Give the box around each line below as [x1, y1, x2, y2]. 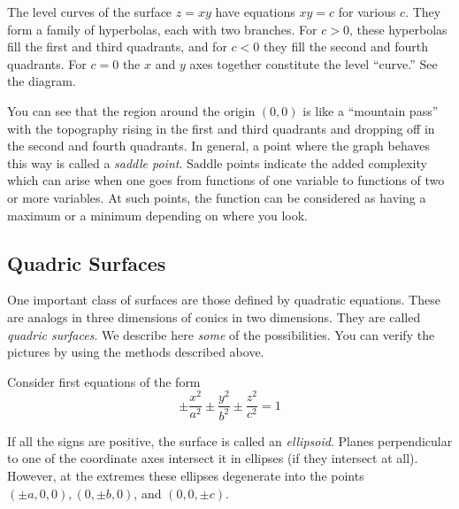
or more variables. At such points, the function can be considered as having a [7, 188, 426, 206]
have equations [215, 3, 295, 20]
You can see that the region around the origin [7, 101, 256, 120]
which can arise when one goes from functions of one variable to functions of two [7, 171, 445, 189]
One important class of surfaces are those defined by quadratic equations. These [7, 290, 440, 309]
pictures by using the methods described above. [7, 343, 264, 361]
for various [338, 3, 396, 20]
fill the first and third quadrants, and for [7, 37, 227, 56]
